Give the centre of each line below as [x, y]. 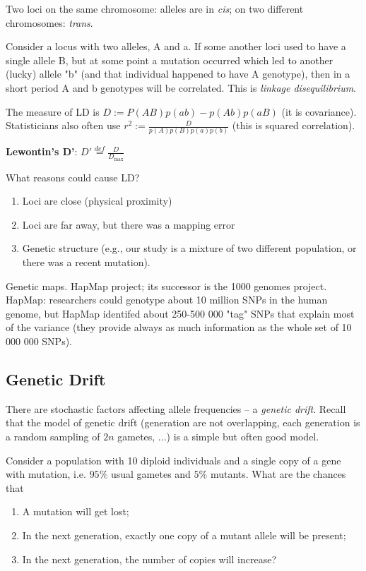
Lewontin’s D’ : [42, 151]
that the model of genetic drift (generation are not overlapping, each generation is [183, 422]
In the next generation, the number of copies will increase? [149, 559]
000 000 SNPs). [39, 341]
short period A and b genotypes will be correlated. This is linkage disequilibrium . [181, 87]
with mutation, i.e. [46, 474]
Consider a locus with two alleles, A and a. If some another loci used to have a [176, 46]
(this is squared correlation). [294, 125]
